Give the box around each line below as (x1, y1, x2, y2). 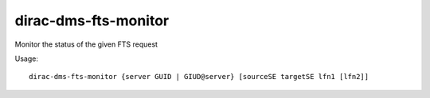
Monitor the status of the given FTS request (14, 40, 158, 49)
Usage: (14, 54, 39, 63)
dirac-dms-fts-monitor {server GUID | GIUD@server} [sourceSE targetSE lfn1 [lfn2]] (29, 72, 369, 81)
